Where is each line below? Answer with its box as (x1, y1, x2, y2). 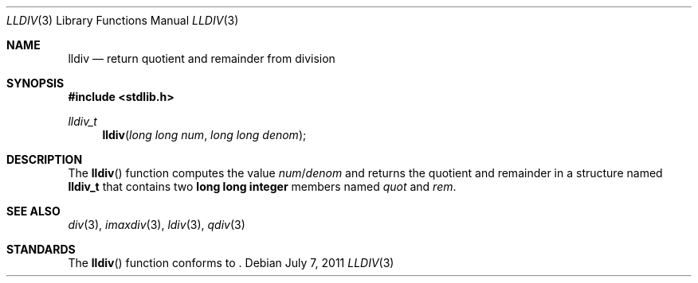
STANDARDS (6, 242, 76, 256)
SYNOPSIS (6, 76, 65, 90)
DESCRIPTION (6, 153, 83, 166)
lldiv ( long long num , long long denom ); (102, 128, 307, 141)
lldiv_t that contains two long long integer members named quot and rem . (68, 180, 457, 193)
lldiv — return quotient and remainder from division (68, 52, 335, 65)
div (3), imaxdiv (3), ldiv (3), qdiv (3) (68, 218, 245, 231)
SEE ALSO (6, 204, 61, 218)
